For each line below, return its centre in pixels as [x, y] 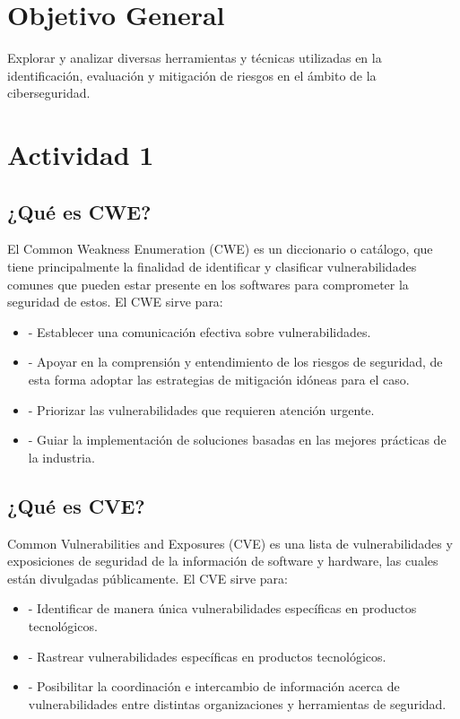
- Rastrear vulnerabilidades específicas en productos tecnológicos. [207, 656]
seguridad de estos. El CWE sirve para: [115, 302]
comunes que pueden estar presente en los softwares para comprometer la [208, 284]
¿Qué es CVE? [76, 505]
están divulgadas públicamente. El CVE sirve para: [148, 578]
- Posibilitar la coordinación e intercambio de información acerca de [214, 686]
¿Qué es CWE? [79, 211]
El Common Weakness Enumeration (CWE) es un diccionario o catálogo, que [220, 249]
